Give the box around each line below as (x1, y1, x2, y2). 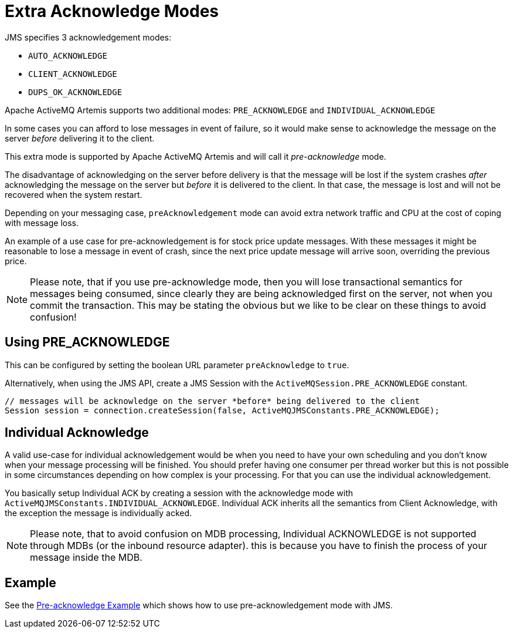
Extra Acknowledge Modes (5, 1, 219, 21)
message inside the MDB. (30, 551, 142, 564)
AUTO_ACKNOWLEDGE (28, 50, 107, 60)
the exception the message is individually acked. (5, 508, 192, 518)
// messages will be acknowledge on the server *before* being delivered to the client (5, 396, 420, 406)
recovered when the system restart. (5, 189, 142, 200)
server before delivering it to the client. (5, 133, 155, 143)
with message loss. (5, 217, 79, 228)
